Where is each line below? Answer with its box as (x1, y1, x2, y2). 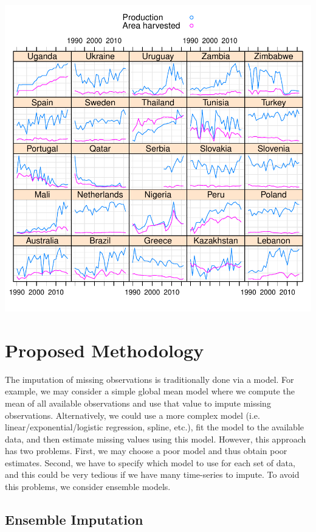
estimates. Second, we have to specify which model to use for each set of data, (5, 456, 295, 469)
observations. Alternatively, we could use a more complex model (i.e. (5, 408, 260, 421)
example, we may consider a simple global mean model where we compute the (5, 385, 295, 397)
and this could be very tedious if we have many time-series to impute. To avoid (5, 468, 300, 481)
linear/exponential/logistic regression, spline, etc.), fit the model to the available (5, 421, 304, 433)
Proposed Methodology (5, 337, 204, 362)
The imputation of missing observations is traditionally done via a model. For (5, 373, 294, 385)
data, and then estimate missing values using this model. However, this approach (5, 432, 306, 445)
